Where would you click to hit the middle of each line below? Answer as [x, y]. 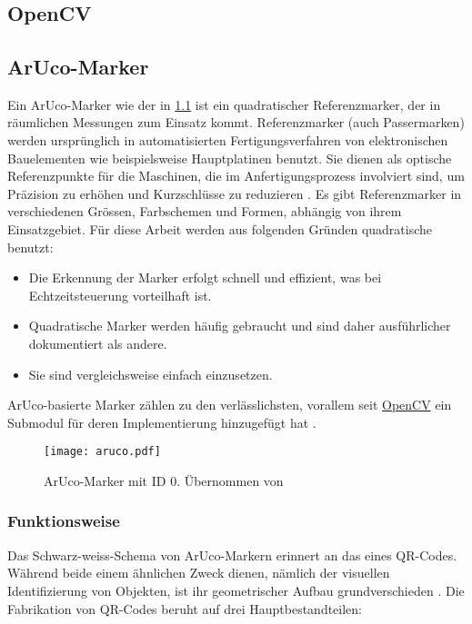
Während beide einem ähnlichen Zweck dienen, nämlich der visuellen [199, 573]
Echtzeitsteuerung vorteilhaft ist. [120, 295]
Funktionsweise [64, 521]
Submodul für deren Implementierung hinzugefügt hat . [162, 422]
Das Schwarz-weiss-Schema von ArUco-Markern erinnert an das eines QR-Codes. [232, 555]
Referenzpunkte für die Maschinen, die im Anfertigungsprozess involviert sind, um [236, 176]
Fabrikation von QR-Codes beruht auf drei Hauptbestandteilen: [185, 608]
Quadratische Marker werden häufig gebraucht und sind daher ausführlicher [240, 326]
